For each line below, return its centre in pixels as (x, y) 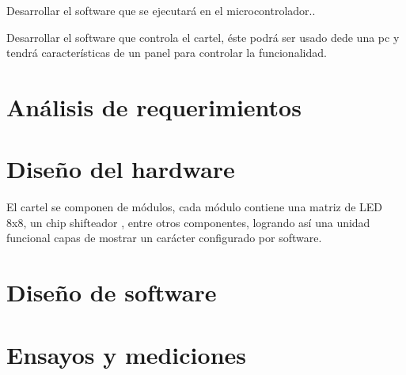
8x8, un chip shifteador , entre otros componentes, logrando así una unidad (188, 222)
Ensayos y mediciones (126, 354)
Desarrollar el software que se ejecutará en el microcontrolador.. (161, 10)
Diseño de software (112, 292)
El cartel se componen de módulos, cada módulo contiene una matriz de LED (195, 207)
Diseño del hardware (121, 169)
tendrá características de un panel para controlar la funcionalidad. (167, 53)
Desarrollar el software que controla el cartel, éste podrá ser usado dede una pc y (203, 37)
